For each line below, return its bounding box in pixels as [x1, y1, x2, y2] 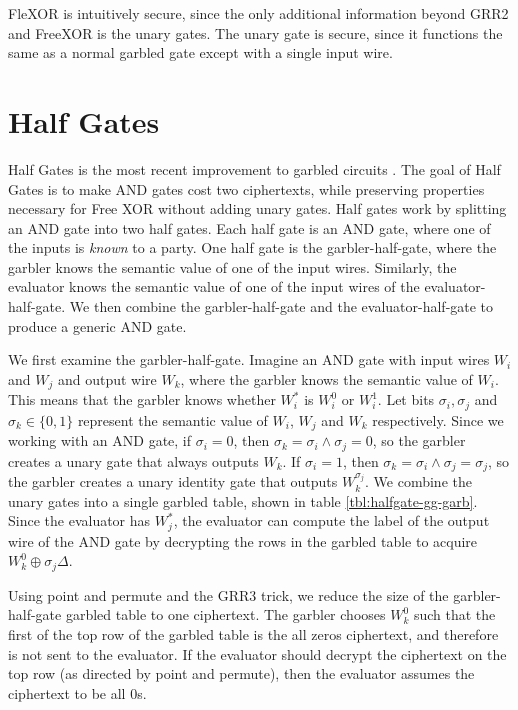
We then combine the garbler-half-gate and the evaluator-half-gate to [69, 296, 494, 317]
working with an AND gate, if [8, 430, 192, 451]
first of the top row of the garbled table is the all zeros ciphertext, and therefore [8, 623, 499, 644]
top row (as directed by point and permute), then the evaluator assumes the [8, 663, 475, 684]
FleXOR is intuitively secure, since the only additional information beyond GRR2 [8, 3, 509, 23]
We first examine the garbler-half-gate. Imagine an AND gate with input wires [8, 349, 490, 370]
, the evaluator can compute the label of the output [173, 510, 490, 531]
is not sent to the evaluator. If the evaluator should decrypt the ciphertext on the [8, 643, 507, 664]
